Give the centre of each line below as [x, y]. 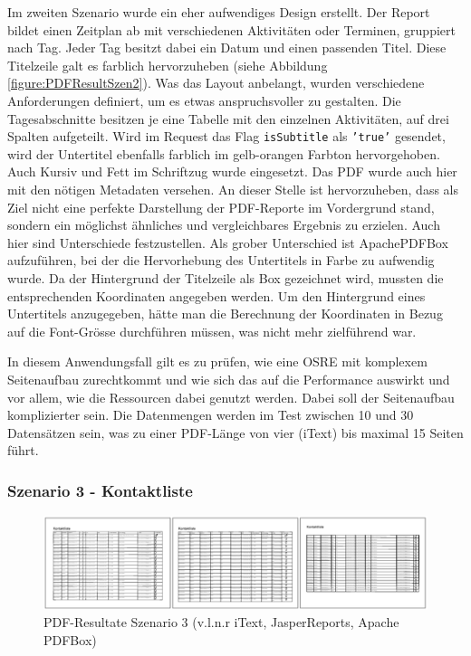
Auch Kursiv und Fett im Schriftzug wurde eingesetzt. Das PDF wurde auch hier [232, 171]
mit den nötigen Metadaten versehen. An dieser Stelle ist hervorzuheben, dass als [233, 189]
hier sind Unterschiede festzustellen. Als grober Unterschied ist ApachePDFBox [228, 242]
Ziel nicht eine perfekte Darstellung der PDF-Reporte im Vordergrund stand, [221, 207]
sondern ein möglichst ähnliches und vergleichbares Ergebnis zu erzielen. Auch [224, 225]
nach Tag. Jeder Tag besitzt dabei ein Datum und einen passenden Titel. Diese [227, 48]
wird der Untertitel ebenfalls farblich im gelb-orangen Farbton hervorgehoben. [224, 153]
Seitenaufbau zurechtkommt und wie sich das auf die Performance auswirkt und [229, 379]
